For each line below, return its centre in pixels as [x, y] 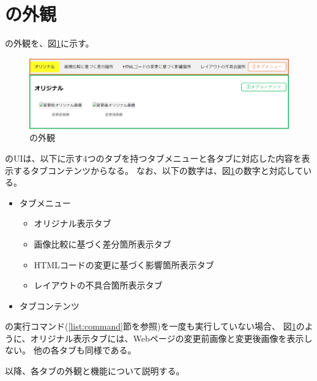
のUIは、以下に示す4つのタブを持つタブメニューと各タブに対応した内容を [153, 158]
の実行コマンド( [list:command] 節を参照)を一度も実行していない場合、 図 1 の [155, 326]
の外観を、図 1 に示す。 [50, 43]
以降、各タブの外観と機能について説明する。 [95, 371]
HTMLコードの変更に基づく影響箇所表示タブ [124, 264]
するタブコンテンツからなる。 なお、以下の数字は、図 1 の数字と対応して [158, 170]
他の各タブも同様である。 [85, 350]
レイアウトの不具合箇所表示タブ [98, 285]
